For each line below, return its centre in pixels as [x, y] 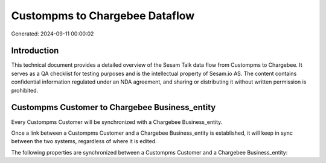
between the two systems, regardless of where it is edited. [84, 141]
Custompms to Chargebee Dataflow [103, 16]
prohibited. [25, 90]
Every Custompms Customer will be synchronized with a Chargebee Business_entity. [117, 122]
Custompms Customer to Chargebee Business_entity [113, 107]
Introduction [35, 51]
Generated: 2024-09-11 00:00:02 [53, 34]
